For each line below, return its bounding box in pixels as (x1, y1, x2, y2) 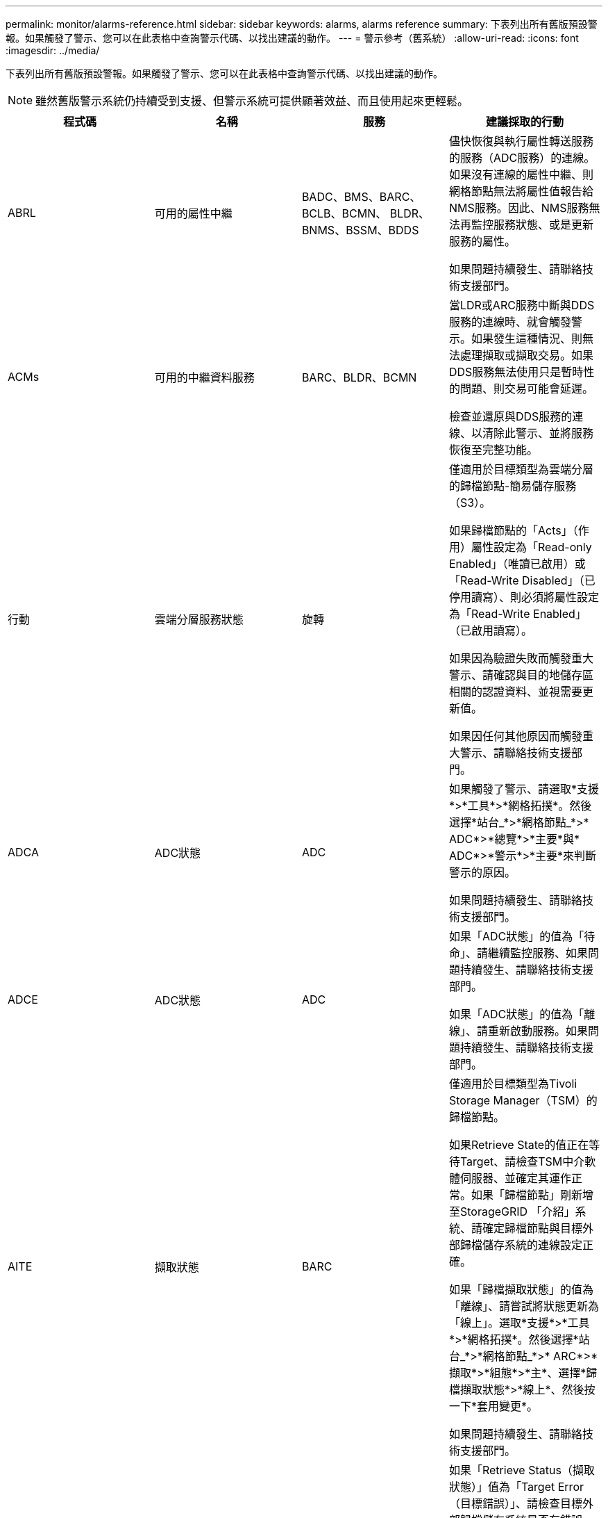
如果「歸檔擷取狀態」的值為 (448, 1282, 593, 1296)
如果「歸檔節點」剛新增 (471, 1188, 593, 1202)
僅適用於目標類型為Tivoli (448, 1077, 577, 1091)
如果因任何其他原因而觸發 (448, 729, 582, 743)
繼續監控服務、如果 (487, 946, 588, 960)
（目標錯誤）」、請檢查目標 (448, 1496, 582, 1510)
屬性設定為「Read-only (471, 540, 592, 554)
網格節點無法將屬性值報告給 (448, 184, 593, 198)
